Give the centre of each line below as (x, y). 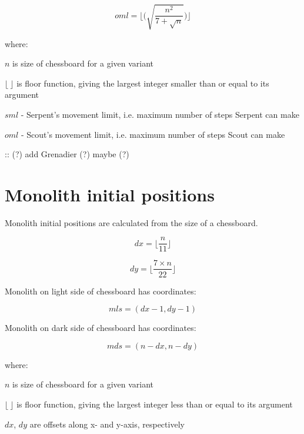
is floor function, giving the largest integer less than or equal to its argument (155, 404)
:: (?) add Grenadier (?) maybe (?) (67, 154)
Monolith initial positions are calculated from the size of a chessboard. (131, 222)
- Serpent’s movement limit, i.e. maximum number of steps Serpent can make (160, 114)
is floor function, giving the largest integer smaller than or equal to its (143, 83)
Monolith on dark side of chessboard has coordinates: (101, 328)
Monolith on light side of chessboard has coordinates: (101, 291)
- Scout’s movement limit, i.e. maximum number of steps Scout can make (153, 134)
